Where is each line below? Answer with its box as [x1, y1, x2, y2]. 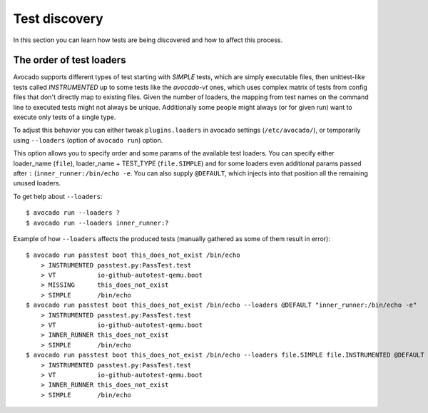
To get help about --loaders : [13, 192, 103, 200]
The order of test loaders [13, 54, 126, 66]
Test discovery [13, 11, 103, 26]
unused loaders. [13, 179, 61, 188]
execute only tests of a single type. [13, 113, 116, 121]
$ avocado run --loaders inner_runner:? [26, 218, 169, 227]
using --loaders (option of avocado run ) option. [13, 136, 163, 144]
